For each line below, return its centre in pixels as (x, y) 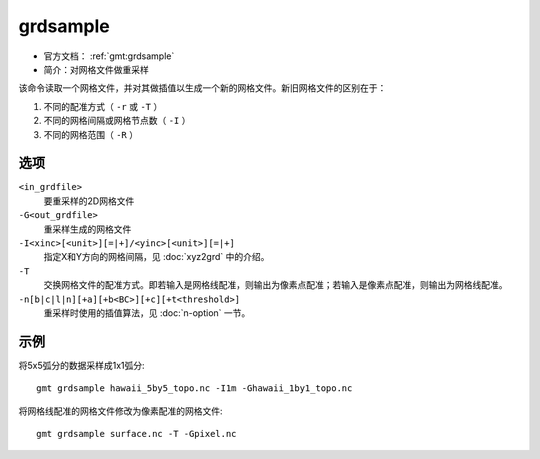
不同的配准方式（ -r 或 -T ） (103, 106)
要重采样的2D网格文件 (89, 201)
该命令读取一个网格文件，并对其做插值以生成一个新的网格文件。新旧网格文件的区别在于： (202, 88)
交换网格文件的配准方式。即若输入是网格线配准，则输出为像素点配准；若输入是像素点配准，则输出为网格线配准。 (275, 285)
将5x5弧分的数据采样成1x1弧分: (81, 365)
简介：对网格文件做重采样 (96, 69)
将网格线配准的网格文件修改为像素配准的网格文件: (121, 411)
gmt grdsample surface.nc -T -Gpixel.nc (136, 433)
